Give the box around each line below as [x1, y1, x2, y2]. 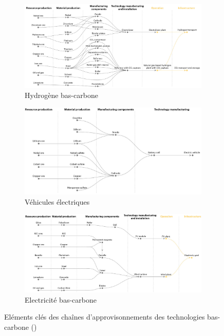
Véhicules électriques [25, 196, 90, 207]
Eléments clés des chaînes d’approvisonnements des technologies [4, 311, 205, 322]
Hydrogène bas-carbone [25, 90, 98, 101]
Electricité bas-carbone [25, 294, 97, 305]
